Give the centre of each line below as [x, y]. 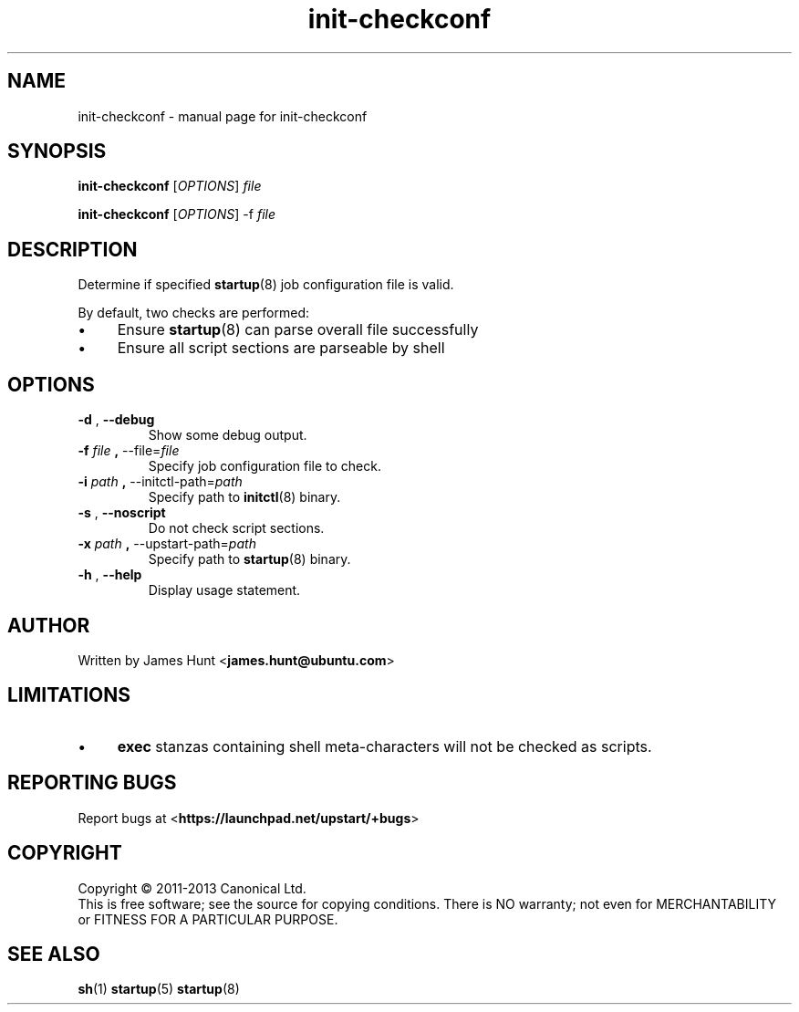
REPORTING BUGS [92, 783]
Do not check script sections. [236, 528]
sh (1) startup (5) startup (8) [159, 989]
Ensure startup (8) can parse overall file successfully [298, 330]
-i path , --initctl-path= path [160, 482]
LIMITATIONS [69, 695]
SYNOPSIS [57, 151]
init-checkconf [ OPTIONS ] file [170, 186]
